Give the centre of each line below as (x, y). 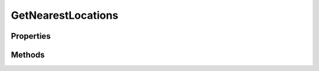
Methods (28, 55)
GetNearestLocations (65, 15)
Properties (31, 36)
